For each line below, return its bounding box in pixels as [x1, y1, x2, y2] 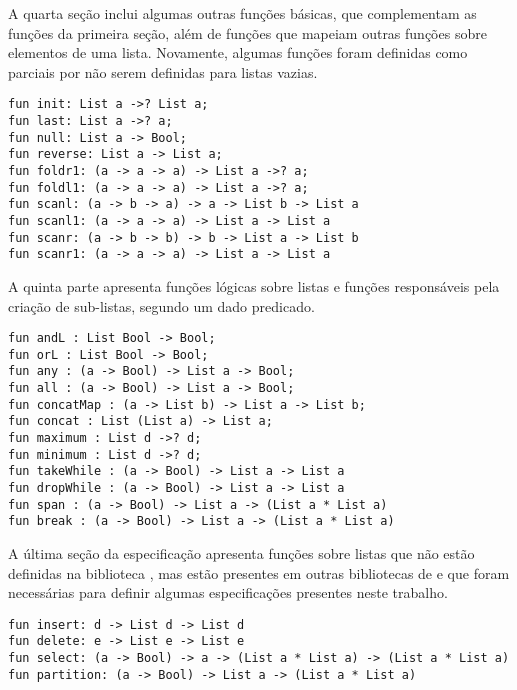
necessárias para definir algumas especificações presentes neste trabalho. [8, 582, 448, 603]
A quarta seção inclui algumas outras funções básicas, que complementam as [8, 3, 477, 23]
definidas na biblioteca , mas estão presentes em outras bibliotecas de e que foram [8, 562, 510, 583]
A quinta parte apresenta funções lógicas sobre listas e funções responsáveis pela [8, 275, 500, 296]
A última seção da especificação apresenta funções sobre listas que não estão [8, 543, 475, 563]
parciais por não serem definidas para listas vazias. [8, 61, 318, 82]
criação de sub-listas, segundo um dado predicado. [8, 295, 315, 316]
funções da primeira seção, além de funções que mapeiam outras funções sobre [8, 22, 487, 43]
